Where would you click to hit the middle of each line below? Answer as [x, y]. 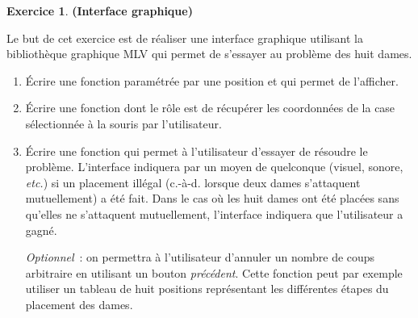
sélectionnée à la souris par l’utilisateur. [123, 123]
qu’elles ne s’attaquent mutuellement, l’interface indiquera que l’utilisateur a [214, 213]
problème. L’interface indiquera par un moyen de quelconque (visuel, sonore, [214, 167]
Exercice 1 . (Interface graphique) [100, 10]
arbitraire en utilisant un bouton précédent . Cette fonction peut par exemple [214, 272]
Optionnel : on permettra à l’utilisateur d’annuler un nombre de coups [200, 257]
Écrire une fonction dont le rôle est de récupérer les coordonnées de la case [210, 108]
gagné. [41, 230]
